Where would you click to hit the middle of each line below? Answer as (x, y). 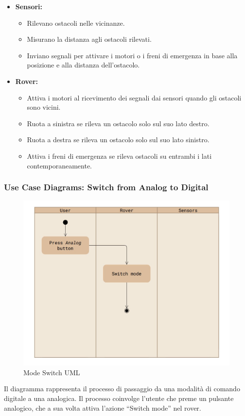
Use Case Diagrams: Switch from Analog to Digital (106, 187)
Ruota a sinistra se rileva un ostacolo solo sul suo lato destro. (118, 123)
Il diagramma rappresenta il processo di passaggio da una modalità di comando (122, 389)
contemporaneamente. (60, 165)
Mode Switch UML (52, 372)
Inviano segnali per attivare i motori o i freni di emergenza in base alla (132, 55)
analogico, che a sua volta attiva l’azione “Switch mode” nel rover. (103, 408)
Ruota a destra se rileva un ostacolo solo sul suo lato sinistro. (118, 140)
